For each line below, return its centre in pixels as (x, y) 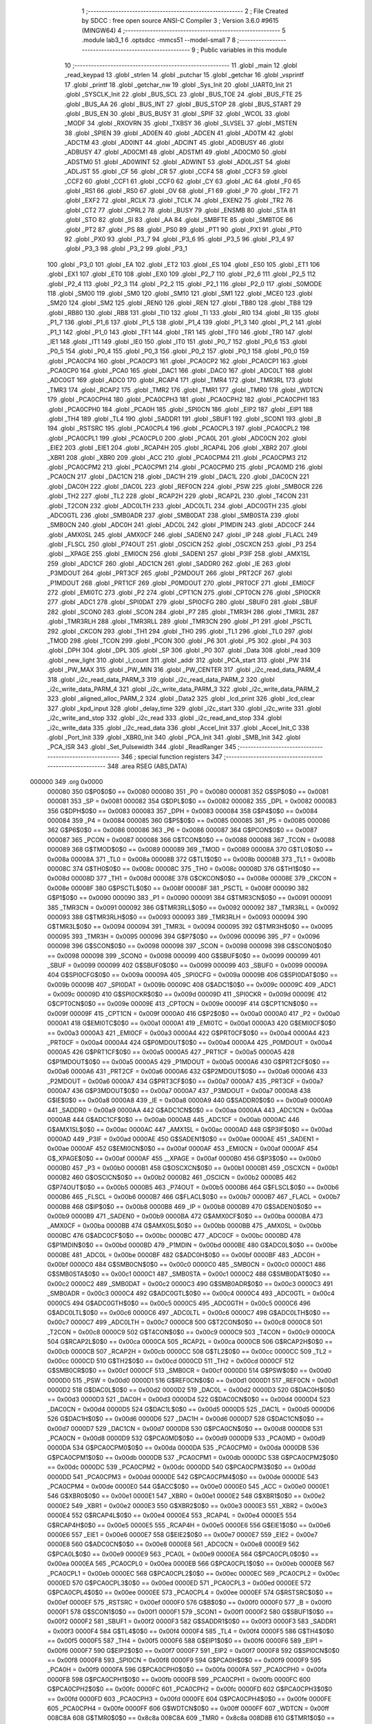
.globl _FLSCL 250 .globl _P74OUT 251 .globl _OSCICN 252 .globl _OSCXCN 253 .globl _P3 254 (182, 544)
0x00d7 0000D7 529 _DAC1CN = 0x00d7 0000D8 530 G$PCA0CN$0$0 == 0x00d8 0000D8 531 (185, 1428)
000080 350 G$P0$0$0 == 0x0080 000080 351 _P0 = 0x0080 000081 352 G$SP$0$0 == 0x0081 (188, 791)
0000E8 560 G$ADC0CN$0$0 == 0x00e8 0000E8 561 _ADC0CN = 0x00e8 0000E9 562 (173, 1544)
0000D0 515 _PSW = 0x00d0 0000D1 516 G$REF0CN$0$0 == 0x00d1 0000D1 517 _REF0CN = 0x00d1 (193, 1380)
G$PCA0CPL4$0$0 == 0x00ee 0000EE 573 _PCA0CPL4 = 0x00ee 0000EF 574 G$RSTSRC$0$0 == (190, 1592)
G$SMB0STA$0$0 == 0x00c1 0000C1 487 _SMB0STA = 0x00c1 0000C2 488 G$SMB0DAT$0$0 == (189, 1274)
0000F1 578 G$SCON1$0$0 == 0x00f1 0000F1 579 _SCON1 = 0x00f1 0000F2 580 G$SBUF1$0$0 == (190, 1612)
